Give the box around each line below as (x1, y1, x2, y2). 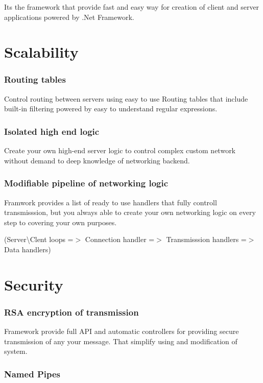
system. (4, 346, 28, 356)
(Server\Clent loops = (4, 234, 74, 245)
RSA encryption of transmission (4, 305, 139, 318)
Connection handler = (85, 234, 155, 245)
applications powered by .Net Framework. (4, 11, 134, 22)
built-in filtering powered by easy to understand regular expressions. (4, 103, 218, 114)
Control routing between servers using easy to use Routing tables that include (4, 93, 248, 104)
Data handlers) (4, 244, 51, 254)
